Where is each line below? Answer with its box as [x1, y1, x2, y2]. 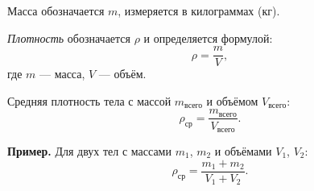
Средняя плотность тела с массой [7, 92, 171, 109]
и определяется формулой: [143, 29, 273, 46]
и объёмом [206, 92, 258, 109]
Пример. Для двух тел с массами [7, 142, 171, 159]
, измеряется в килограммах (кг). [118, 2, 280, 19]
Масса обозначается [7, 2, 105, 19]
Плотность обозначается [7, 29, 131, 46]
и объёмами [214, 142, 272, 159]
